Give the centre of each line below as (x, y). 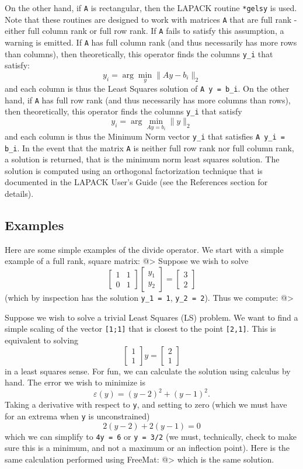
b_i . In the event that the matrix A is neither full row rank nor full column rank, (149, 147)
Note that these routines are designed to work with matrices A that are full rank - (151, 19)
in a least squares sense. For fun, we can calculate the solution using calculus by (148, 371)
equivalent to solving (42, 340)
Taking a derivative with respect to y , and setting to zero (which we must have (146, 404)
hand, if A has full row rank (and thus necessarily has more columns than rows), (148, 100)
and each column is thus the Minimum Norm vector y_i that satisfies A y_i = (145, 136)
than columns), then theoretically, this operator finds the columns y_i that (139, 53)
